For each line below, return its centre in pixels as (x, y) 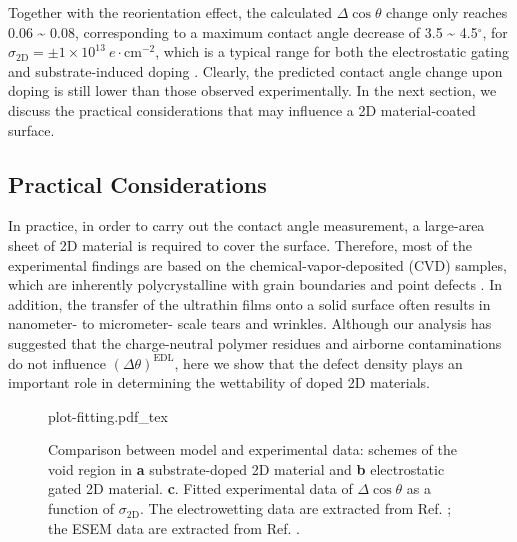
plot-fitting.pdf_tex (108, 415)
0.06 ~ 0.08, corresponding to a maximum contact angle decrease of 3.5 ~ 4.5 (243, 31)
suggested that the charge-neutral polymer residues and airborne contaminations (255, 342)
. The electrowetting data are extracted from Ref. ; (296, 508)
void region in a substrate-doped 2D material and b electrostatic (246, 468)
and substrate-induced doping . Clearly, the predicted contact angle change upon (255, 70)
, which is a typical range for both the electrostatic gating (332, 51)
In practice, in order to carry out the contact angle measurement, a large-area (246, 225)
